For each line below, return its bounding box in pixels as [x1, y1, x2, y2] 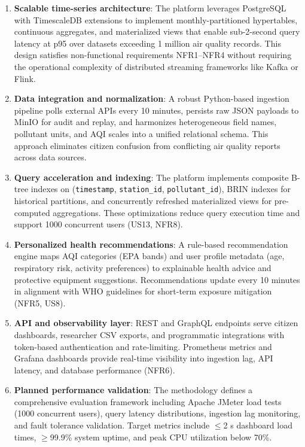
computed [14, 206, 50, 218]
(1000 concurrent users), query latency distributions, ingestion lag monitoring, [14, 407, 301, 419]
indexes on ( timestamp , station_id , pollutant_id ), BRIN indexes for [30, 183, 291, 195]
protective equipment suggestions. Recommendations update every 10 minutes [14, 273, 300, 285]
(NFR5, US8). [14, 296, 66, 309]
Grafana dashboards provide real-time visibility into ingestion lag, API [14, 352, 273, 364]
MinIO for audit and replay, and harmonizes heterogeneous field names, [14, 115, 277, 128]
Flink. [14, 72, 36, 84]
